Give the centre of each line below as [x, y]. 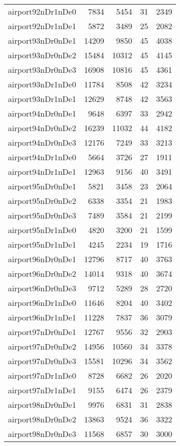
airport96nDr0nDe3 [42, 288]
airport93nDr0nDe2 [42, 55]
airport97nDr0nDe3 [42, 361]
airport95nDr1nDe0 [42, 230]
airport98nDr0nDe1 [42, 405]
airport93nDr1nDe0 [42, 84]
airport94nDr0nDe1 [42, 113]
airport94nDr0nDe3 [42, 142]
